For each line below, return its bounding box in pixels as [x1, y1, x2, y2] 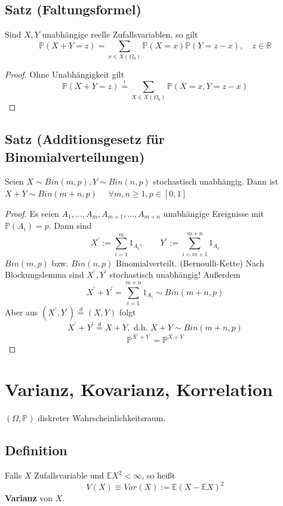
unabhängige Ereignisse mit [163, 207, 264, 219]
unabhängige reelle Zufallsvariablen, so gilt [42, 28, 198, 41]
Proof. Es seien [5, 207, 59, 219]
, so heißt [141, 469, 176, 482]
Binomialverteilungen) [5, 147, 145, 165]
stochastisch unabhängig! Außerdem [109, 268, 241, 281]
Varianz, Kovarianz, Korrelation [5, 377, 273, 401]
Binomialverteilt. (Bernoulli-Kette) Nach [115, 256, 264, 269]
